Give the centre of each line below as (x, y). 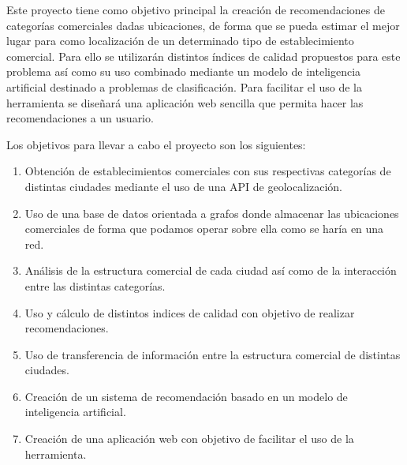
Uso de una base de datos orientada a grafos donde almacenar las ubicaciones (212, 213)
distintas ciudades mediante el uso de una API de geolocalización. (184, 186)
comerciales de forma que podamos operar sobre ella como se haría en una (204, 229)
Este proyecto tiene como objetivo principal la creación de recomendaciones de (196, 9)
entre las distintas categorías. (95, 285)
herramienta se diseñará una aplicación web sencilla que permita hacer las (185, 102)
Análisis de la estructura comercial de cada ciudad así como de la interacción (211, 270)
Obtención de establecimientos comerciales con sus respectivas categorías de (208, 171)
